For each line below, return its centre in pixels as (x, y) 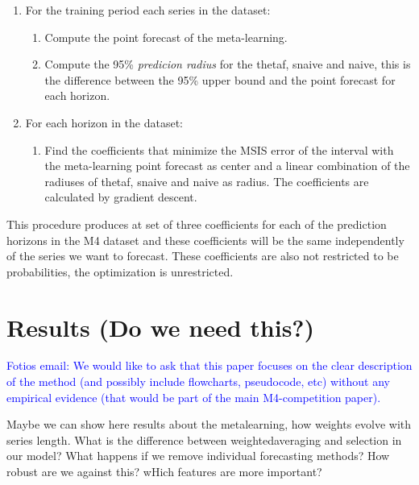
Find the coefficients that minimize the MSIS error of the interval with (219, 149)
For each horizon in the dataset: (104, 122)
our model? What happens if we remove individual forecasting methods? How (198, 456)
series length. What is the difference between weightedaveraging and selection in (204, 439)
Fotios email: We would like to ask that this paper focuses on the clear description (209, 365)
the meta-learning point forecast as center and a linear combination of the (227, 166)
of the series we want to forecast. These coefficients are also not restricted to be (203, 256)
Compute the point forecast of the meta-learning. (166, 37)
